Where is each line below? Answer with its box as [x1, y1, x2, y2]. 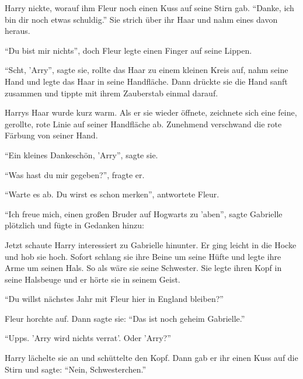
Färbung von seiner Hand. [5, 129, 98, 141]
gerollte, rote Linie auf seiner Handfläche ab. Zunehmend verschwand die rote [5, 117, 282, 130]
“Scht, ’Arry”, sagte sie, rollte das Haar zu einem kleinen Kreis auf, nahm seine [5, 64, 288, 76]
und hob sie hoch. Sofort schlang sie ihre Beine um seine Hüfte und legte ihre [5, 250, 281, 262]
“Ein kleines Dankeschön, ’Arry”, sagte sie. [5, 148, 158, 161]
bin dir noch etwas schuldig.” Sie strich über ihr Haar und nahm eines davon [5, 13, 278, 25]
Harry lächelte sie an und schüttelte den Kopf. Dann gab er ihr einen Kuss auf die [5, 352, 298, 364]
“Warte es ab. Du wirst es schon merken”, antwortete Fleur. [5, 188, 220, 200]
